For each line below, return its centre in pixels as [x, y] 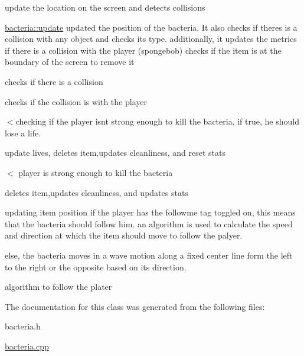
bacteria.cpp [27, 346]
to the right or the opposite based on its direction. [96, 267]
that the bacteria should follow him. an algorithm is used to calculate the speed [149, 223]
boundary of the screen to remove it [70, 62]
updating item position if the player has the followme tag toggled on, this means [150, 212]
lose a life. [23, 133]
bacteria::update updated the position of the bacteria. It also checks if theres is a [151, 27]
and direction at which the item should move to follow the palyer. [124, 235]
